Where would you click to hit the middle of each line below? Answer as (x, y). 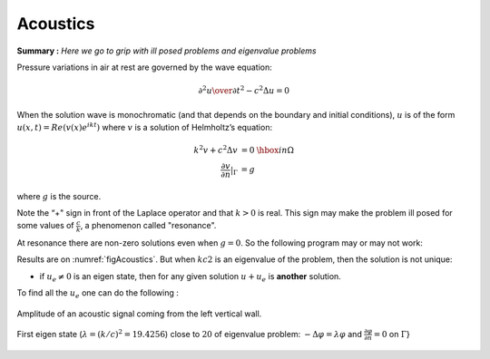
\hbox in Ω (275, 150)
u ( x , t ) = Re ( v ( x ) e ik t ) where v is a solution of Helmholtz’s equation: (144, 126)
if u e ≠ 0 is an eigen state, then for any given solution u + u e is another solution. (191, 277)
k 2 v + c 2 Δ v (216, 149)
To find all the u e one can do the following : (98, 294)
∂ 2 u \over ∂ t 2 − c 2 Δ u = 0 (244, 90)
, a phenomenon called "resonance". (148, 226)
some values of (45, 226)
